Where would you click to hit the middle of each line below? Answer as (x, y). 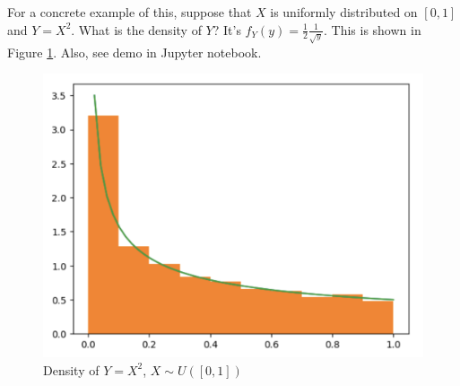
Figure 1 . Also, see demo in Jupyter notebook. (135, 52)
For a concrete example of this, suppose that (130, 12)
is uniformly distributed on (344, 12)
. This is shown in (372, 29)
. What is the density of (136, 29)
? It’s (227, 29)
